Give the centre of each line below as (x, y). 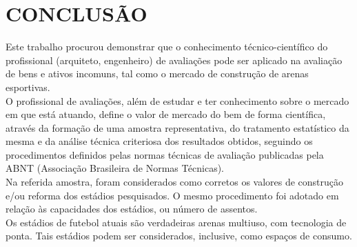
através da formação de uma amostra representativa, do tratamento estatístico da (177, 127)
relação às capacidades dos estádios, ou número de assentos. (132, 209)
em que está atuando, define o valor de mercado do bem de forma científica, (166, 114)
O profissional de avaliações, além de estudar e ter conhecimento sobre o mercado (177, 100)
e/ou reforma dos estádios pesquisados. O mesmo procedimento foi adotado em (172, 195)
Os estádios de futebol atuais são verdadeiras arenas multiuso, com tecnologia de (176, 222)
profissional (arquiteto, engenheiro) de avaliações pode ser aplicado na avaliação (174, 60)
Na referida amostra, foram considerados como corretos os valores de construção (175, 182)
